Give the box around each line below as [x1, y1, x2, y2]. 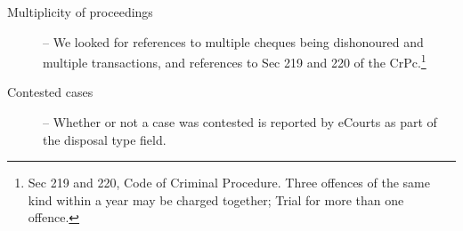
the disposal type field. [43, 130, 167, 148]
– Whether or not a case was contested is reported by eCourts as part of [43, 113, 437, 131]
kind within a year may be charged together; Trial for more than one [28, 190, 404, 209]
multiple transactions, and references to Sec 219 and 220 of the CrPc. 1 [43, 51, 426, 71]
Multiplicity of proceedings [7, 3, 153, 20]
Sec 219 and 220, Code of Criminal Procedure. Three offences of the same [28, 173, 430, 192]
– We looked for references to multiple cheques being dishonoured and [43, 32, 424, 51]
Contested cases [7, 83, 93, 101]
